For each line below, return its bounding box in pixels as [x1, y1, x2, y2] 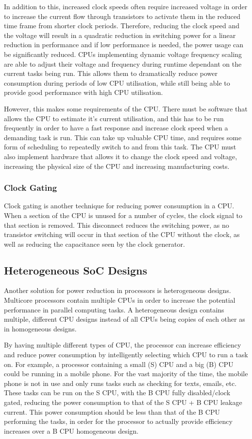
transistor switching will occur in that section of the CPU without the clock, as [4, 229, 240, 239]
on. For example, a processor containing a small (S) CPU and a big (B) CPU [4, 359, 234, 369]
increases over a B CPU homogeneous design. [4, 425, 139, 436]
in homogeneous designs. [4, 323, 77, 333]
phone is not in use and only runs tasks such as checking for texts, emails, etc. [4, 378, 237, 388]
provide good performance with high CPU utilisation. [4, 87, 163, 97]
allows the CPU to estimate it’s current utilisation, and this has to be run [4, 113, 224, 123]
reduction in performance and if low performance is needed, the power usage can [4, 39, 244, 50]
